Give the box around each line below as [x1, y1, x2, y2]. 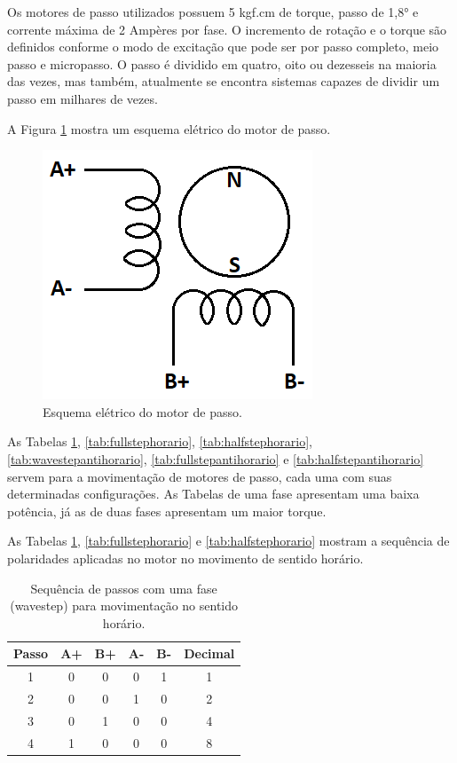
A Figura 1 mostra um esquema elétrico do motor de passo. [7, 119, 331, 138]
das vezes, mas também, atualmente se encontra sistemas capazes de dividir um [7, 72, 440, 90]
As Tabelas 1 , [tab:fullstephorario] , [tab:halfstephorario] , [7, 432, 312, 451]
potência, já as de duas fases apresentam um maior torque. [7, 501, 327, 520]
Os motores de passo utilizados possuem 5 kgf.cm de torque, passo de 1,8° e [7, 3, 419, 20]
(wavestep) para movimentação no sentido [10, 596, 239, 615]
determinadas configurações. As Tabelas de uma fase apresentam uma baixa [7, 484, 420, 503]
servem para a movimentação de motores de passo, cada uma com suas [7, 467, 392, 485]
